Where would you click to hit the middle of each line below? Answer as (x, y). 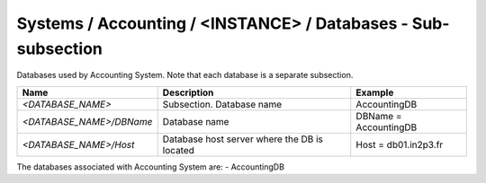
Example (375, 92)
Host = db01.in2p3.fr (400, 144)
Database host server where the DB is (243, 139)
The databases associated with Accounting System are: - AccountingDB (151, 167)
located (179, 150)
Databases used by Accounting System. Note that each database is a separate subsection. (185, 75)
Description (188, 92)
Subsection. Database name (222, 104)
